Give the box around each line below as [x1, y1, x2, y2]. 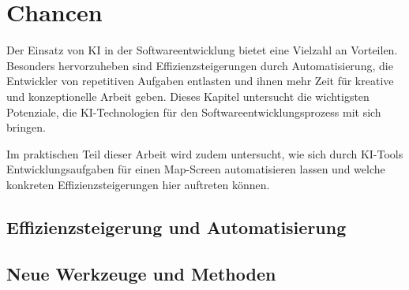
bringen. [6, 119, 46, 136]
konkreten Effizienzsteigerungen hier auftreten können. [6, 176, 270, 192]
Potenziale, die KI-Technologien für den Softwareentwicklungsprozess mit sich [6, 103, 381, 120]
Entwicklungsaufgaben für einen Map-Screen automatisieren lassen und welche [6, 161, 385, 177]
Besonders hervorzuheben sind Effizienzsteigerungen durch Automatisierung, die [6, 57, 393, 73]
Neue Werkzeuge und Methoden [6, 261, 276, 285]
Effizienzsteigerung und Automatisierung [6, 214, 347, 239]
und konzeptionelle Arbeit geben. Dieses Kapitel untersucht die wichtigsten [6, 87, 370, 104]
